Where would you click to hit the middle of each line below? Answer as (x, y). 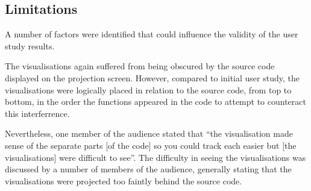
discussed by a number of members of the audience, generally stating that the (148, 169)
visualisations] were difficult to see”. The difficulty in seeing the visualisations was (155, 157)
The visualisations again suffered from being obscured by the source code (140, 66)
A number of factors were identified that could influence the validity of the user (152, 34)
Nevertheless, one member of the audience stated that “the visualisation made (149, 133)
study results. (30, 45)
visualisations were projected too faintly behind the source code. (124, 180)
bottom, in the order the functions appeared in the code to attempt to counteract (155, 102)
